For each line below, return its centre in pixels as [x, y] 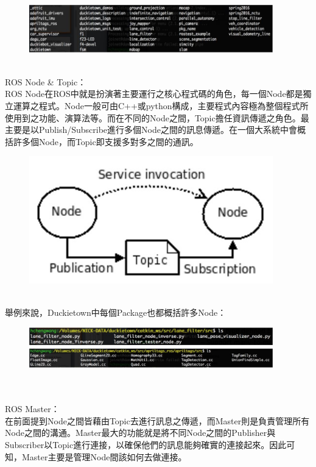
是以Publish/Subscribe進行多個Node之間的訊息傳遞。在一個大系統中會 [159, 130]
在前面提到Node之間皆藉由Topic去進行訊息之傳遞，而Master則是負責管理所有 [157, 420]
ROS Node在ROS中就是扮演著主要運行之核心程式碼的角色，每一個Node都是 [154, 94]
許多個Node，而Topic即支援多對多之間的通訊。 [106, 141]
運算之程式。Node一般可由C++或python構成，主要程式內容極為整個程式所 [161, 105]
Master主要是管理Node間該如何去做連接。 [104, 456]
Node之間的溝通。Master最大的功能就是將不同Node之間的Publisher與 [140, 433]
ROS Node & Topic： [46, 81]
